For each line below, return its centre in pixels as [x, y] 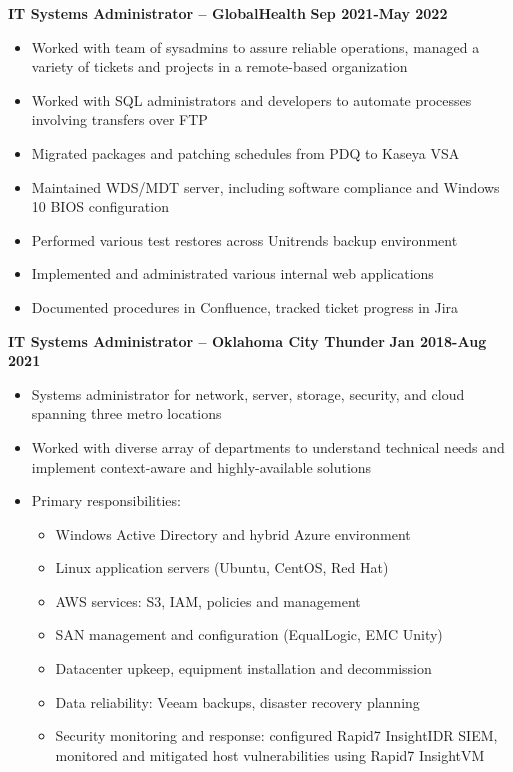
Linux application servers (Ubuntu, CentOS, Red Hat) [222, 567]
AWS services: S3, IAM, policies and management [208, 600]
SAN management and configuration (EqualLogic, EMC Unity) [249, 634]
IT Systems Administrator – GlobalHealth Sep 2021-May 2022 [228, 13]
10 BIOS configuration [100, 206]
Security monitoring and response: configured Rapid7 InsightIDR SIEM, [276, 735]
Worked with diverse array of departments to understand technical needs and [268, 446]
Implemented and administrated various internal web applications [232, 273]
